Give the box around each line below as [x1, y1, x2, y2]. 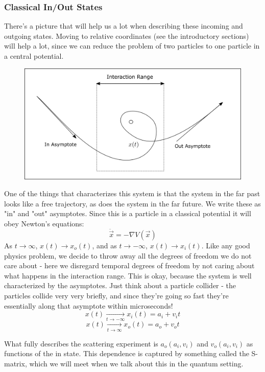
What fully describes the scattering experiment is [4, 338, 158, 348]
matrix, [4, 358, 27, 368]
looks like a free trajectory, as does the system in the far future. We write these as [4, 198, 261, 208]
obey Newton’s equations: [4, 218, 84, 228]
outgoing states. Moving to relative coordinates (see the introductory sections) [4, 30, 249, 41]
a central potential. [4, 51, 64, 61]
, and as [92, 240, 117, 250]
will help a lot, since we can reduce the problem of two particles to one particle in [4, 40, 260, 51]
